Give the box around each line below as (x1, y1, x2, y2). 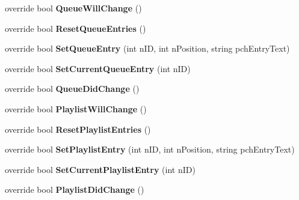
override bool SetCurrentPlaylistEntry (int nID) (5, 163, 196, 175)
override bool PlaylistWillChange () (5, 102, 147, 115)
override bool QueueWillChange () (5, 2, 142, 14)
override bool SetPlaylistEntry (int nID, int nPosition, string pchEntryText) (5, 143, 295, 156)
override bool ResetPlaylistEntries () (5, 123, 151, 135)
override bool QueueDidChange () (5, 82, 140, 95)
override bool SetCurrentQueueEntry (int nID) (5, 62, 191, 74)
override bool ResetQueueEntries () (5, 22, 146, 34)
